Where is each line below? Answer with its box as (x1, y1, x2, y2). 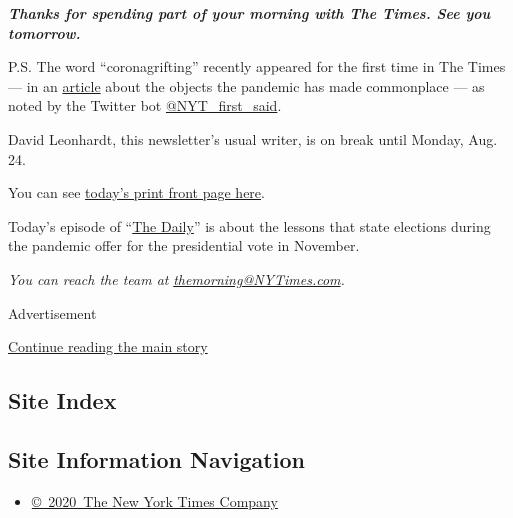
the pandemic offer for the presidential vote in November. (8, 235, 360, 256)
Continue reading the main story (8, 336, 208, 357)
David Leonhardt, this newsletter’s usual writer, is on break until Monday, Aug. (8, 128, 498, 149)
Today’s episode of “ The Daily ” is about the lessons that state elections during (8, 215, 491, 236)
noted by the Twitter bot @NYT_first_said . (8, 95, 282, 116)
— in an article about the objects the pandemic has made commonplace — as (8, 75, 485, 96)
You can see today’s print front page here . (8, 182, 265, 203)
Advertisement (8, 302, 97, 323)
